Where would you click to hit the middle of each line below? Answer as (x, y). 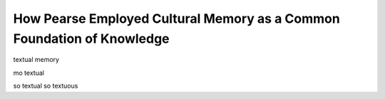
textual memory (36, 60)
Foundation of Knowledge (92, 38)
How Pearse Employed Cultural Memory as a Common (176, 19)
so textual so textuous (46, 86)
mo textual (29, 73)
